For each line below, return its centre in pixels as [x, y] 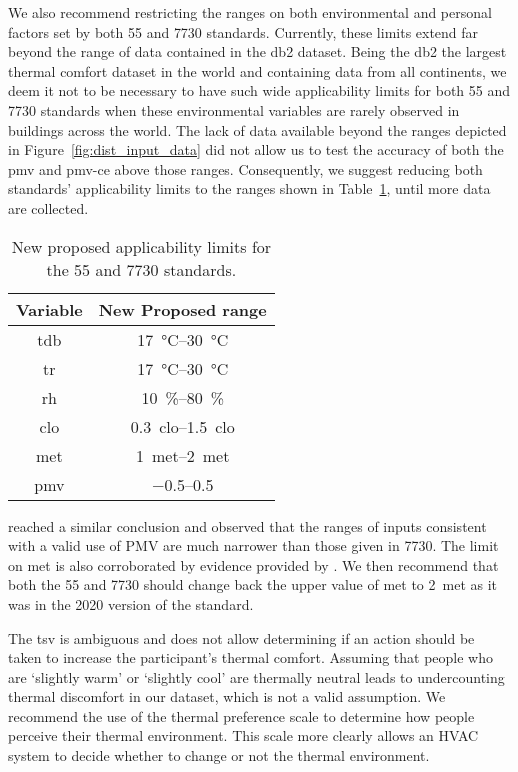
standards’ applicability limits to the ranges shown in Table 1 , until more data [249, 188]
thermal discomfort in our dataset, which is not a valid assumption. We [227, 696]
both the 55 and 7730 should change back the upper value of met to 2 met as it [253, 584]
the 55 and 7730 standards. [141, 269]
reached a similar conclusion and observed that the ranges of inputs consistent [247, 525]
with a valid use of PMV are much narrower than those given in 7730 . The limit [253, 545]
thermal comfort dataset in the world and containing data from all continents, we [257, 70]
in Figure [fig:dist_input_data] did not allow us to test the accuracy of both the [256, 149]
